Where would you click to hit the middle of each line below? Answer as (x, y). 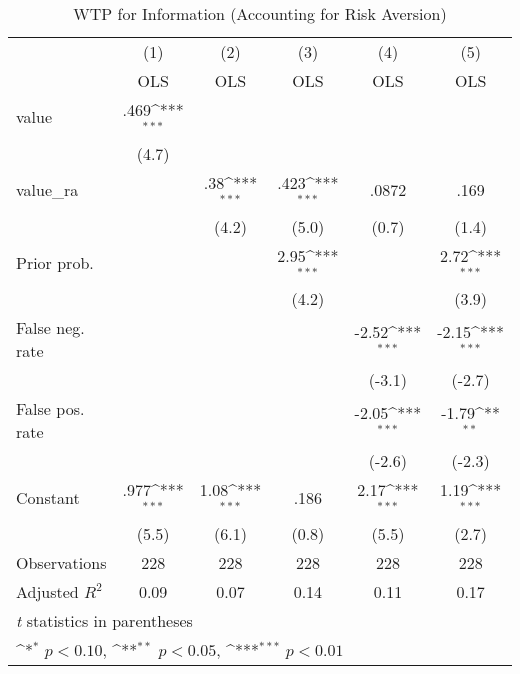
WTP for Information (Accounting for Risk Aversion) (260, 13)
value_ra (47, 190)
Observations (61, 563)
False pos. (50, 409)
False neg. (50, 328)
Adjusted (47, 592)
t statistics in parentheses (104, 621)
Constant (48, 497)
